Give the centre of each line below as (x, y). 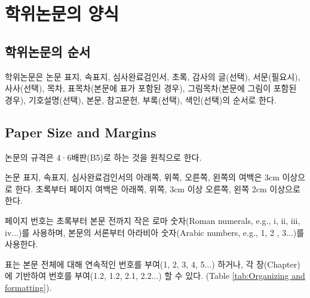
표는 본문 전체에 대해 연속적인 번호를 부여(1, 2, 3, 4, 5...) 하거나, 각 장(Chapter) (153, 264)
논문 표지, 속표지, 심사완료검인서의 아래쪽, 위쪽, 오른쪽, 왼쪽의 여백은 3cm (142, 177)
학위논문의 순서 (48, 51)
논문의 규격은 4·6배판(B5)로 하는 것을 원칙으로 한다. (103, 157)
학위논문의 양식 (62, 13)
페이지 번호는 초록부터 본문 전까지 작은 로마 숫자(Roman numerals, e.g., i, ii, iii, (153, 220)
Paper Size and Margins (81, 132)
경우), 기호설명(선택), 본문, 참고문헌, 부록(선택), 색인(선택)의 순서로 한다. (141, 99)
